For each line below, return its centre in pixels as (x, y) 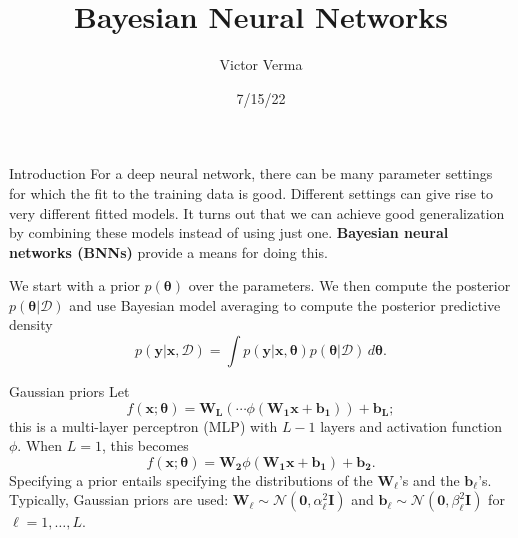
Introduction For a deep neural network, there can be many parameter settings (251, 173)
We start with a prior (74, 285)
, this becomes (145, 445)
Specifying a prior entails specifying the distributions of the (191, 479)
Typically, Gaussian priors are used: (119, 499)
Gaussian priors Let (69, 391)
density (31, 324)
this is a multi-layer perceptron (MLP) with (143, 425)
